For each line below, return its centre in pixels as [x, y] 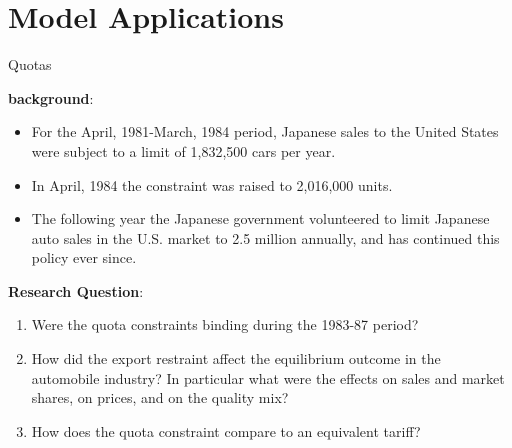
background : [51, 97]
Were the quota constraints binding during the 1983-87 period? [225, 324]
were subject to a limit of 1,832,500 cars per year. [183, 150]
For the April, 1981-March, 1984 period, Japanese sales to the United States [265, 131]
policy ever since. [84, 257]
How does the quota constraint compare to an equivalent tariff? [226, 430]
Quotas [30, 64]
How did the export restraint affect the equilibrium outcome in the [236, 358]
